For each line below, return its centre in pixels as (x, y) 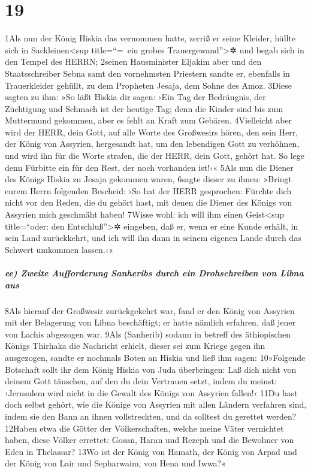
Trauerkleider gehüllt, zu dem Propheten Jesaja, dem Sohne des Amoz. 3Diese (148, 85)
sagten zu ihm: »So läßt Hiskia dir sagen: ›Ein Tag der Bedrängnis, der (135, 97)
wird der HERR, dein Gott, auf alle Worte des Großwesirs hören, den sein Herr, (152, 132)
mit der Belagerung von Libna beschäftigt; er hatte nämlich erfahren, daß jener (150, 322)
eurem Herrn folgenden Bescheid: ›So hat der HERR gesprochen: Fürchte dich (148, 190)
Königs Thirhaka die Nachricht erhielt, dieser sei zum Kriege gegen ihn (135, 346)
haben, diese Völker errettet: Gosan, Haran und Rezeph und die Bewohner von (150, 440)
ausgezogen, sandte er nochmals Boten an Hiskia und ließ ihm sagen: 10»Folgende (155, 357)
